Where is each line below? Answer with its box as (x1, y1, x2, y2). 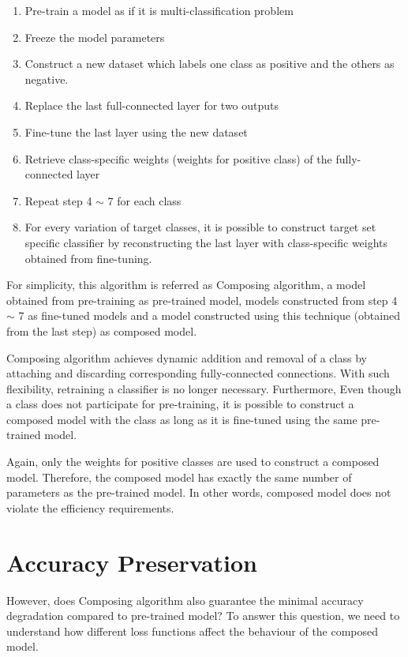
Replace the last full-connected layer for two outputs (24, 97, 279, 114)
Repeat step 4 (24, 192, 92, 208)
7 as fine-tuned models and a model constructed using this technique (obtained (18, 307, 400, 324)
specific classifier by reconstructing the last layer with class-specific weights (24, 234, 388, 250)
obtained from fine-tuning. (24, 250, 152, 266)
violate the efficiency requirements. (6, 499, 174, 516)
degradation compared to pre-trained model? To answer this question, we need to (6, 607, 400, 624)
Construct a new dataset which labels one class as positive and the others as (24, 55, 395, 72)
